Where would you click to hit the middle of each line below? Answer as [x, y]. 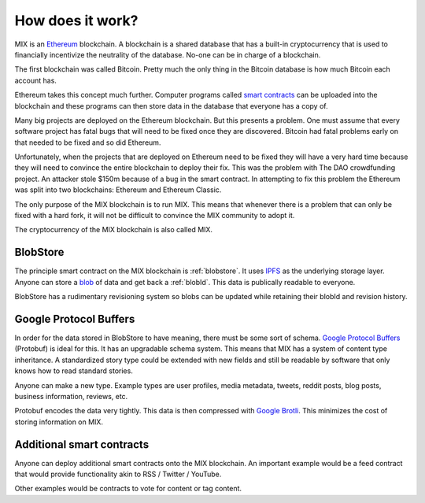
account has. [35, 80]
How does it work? [76, 20]
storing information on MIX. [59, 422]
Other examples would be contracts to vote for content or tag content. [128, 489]
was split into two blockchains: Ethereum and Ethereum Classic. [118, 190]
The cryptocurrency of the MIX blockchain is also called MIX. [113, 230]
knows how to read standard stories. [74, 371]
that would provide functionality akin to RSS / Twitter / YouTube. [118, 474]
